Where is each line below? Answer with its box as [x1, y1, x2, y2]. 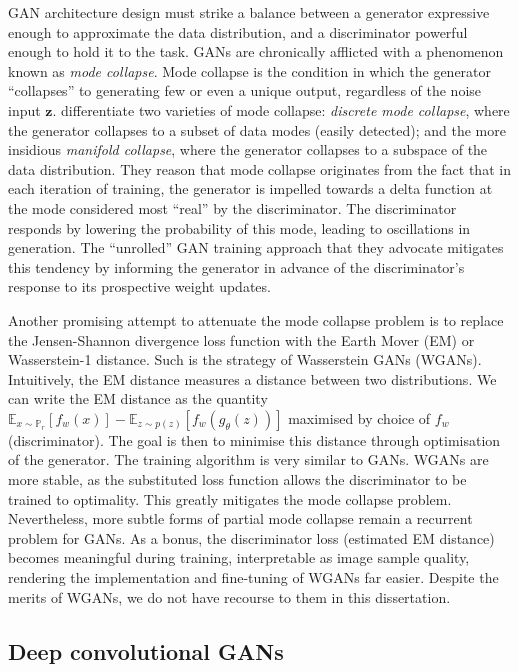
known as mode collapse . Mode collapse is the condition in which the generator [8, 60, 492, 81]
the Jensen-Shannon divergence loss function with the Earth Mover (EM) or [8, 329, 475, 350]
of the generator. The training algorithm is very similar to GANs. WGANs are [8, 449, 489, 470]
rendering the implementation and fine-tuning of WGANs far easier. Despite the [8, 567, 499, 588]
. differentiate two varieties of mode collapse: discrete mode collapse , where [52, 99, 510, 120]
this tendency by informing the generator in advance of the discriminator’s [8, 256, 465, 277]
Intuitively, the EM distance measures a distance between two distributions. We [8, 368, 497, 389]
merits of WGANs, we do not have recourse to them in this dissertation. [8, 586, 451, 607]
